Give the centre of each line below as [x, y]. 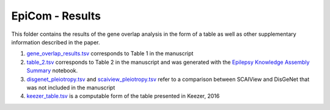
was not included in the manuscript [71, 88]
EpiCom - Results [56, 16]
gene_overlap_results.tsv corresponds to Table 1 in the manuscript [110, 53]
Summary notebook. [52, 70]
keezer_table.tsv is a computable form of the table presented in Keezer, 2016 [123, 96]
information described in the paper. [56, 42]
